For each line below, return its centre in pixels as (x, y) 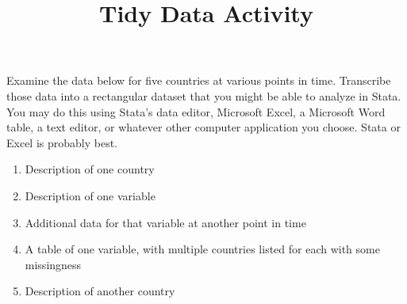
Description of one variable (90, 195)
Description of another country (100, 291)
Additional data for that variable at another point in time (165, 222)
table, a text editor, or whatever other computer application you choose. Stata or (203, 127)
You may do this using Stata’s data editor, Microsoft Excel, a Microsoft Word (196, 111)
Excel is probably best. (62, 142)
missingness (53, 264)
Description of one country (90, 169)
